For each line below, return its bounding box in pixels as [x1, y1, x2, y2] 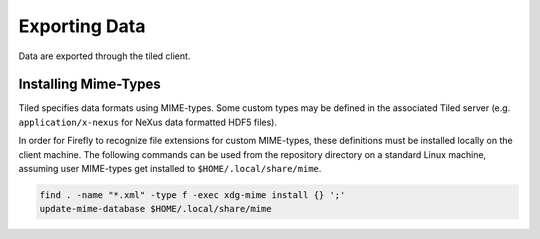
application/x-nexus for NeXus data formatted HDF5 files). [18, 116, 277, 128]
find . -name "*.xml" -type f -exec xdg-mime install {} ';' [39, 190, 346, 200]
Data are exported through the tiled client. [18, 50, 191, 62]
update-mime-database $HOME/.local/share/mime [39, 203, 272, 215]
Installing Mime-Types [18, 76, 162, 93]
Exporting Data [18, 15, 146, 37]
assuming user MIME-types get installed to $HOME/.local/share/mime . [18, 163, 322, 175]
